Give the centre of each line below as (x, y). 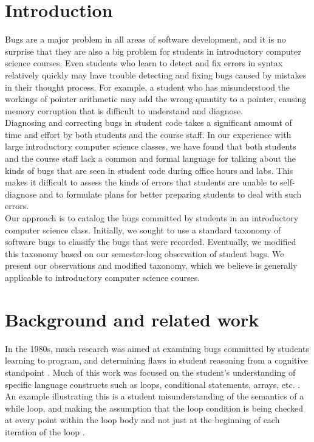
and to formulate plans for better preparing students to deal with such (170, 194)
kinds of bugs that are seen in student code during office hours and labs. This (149, 170)
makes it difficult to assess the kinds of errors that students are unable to (141, 182)
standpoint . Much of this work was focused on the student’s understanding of (150, 372)
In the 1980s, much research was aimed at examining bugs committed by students (157, 348)
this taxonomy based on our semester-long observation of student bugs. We (145, 253)
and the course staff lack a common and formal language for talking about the (150, 158)
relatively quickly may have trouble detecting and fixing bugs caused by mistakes (156, 74)
